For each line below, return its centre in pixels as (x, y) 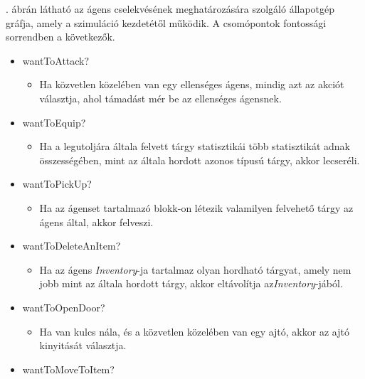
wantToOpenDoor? (64, 307)
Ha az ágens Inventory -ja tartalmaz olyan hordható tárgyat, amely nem (195, 269)
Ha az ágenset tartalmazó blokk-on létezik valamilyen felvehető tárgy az (196, 207)
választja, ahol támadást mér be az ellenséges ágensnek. (160, 98)
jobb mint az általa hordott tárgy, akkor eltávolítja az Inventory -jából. (191, 283)
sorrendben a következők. (60, 37)
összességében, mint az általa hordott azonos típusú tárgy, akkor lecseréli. (200, 160)
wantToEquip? (54, 122)
